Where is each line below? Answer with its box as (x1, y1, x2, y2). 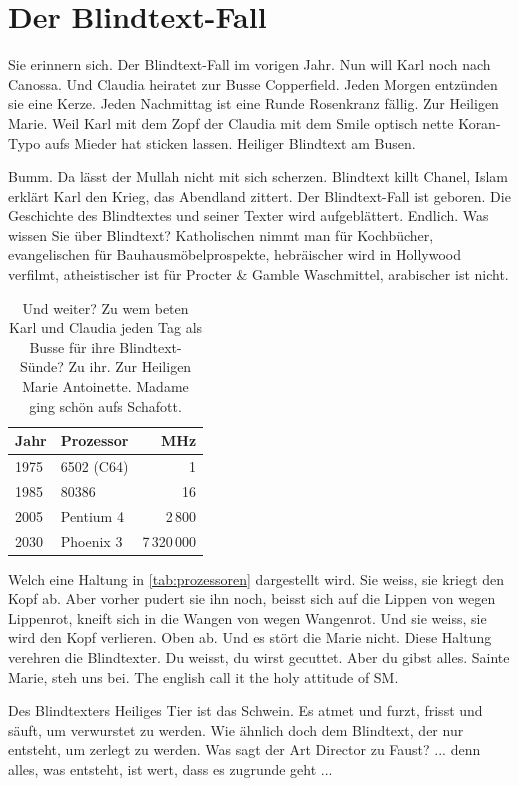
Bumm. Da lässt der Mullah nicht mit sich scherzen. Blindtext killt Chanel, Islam (8, 166, 508, 187)
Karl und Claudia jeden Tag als (9, 317, 203, 338)
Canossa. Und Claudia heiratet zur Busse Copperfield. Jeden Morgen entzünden (8, 73, 498, 94)
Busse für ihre (29, 336, 115, 357)
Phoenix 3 (60, 530, 123, 551)
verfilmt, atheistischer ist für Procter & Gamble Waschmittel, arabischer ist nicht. (8, 264, 509, 285)
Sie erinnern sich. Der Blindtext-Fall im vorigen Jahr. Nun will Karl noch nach (8, 54, 491, 75)
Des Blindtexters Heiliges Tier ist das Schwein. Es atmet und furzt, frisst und (8, 700, 483, 721)
